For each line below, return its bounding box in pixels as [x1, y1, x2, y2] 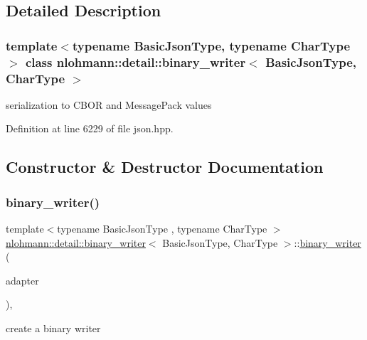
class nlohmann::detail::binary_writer [25, 53, 246, 70]
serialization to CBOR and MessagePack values [6, 97, 212, 112]
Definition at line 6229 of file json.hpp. [6, 121, 174, 136]
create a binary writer [6, 321, 101, 335]
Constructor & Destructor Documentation [6, 156, 324, 178]
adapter [6, 272, 39, 287]
